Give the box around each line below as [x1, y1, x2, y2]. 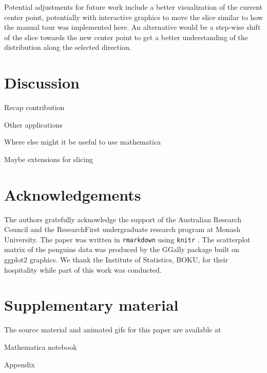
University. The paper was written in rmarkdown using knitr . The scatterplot [4, 234, 251, 244]
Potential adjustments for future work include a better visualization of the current [4, 2, 263, 12]
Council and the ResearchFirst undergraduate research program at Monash [4, 224, 240, 235]
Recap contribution [4, 102, 65, 113]
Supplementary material [4, 294, 179, 315]
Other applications [4, 119, 63, 130]
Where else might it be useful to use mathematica [4, 136, 161, 147]
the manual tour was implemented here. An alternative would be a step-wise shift [4, 22, 261, 32]
